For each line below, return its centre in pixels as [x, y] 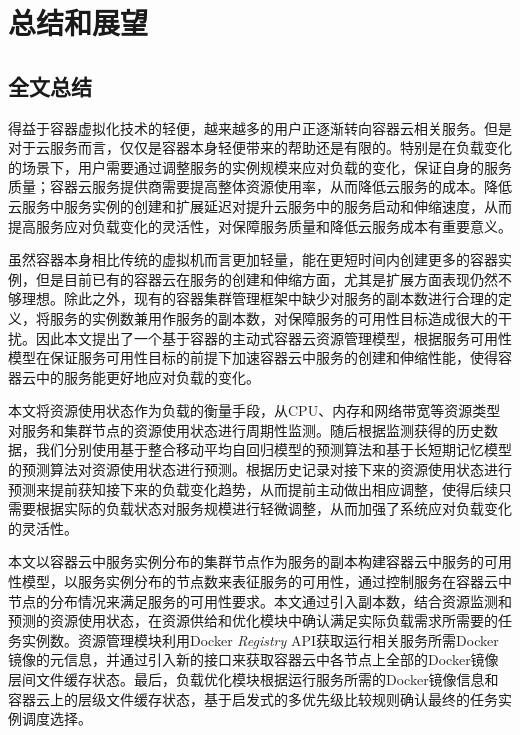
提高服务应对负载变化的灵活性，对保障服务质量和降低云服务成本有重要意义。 [260, 225]
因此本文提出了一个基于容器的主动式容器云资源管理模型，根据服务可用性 [273, 337]
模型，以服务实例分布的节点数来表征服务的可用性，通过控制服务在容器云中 [266, 581]
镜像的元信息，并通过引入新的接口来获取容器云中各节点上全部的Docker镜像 [253, 659]
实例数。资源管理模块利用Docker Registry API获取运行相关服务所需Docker [260, 639]
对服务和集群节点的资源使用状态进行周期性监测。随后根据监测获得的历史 [246, 429]
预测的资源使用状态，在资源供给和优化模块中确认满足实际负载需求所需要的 [253, 620]
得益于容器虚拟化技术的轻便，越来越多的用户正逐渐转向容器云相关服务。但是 [260, 127]
